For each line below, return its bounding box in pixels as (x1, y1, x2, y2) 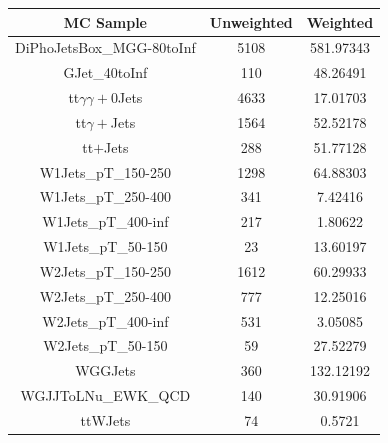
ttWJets (80, 410, 131, 430)
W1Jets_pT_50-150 (43, 236, 168, 257)
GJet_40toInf (63, 62, 148, 83)
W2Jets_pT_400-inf (42, 310, 169, 331)
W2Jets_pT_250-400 (39, 285, 172, 306)
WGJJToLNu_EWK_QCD (20, 385, 191, 406)
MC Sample (63, 11, 147, 32)
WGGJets (75, 360, 136, 381)
